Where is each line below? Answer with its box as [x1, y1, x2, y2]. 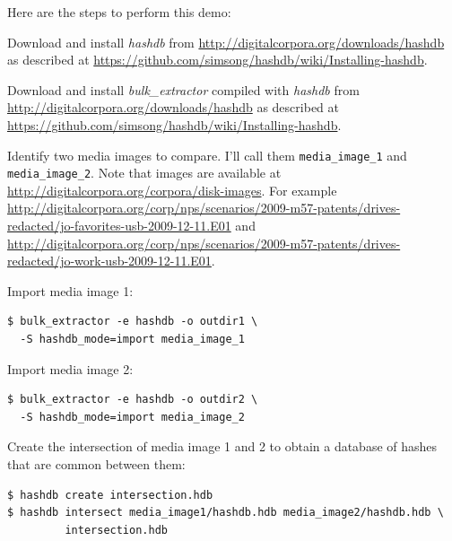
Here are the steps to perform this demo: [7, 3, 231, 21]
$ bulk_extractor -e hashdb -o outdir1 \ [7, 315, 258, 328]
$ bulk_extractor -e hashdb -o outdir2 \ [7, 393, 258, 406]
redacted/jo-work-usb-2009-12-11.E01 [7, 251, 212, 270]
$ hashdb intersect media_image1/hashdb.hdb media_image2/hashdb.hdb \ [7, 506, 444, 519]
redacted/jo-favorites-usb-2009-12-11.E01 [7, 216, 231, 235]
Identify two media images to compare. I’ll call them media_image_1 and [7, 145, 407, 164]
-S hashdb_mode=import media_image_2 [20, 410, 245, 423]
